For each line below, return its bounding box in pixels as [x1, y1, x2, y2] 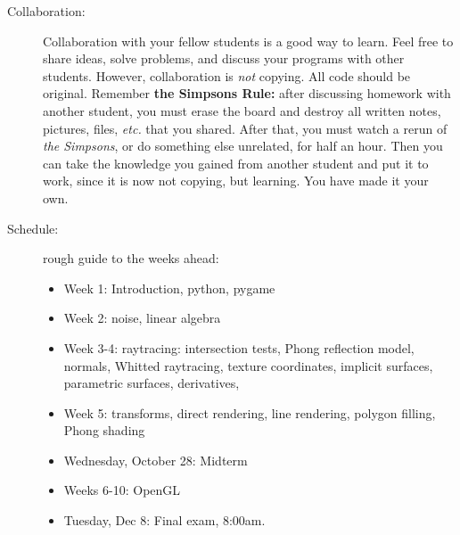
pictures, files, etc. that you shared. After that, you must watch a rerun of [43, 119, 448, 137]
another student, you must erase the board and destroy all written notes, [43, 101, 441, 119]
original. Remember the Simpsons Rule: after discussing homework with [43, 84, 451, 103]
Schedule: [7, 218, 59, 237]
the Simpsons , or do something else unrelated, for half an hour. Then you [43, 136, 443, 155]
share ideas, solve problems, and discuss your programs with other [43, 49, 405, 68]
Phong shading [63, 421, 145, 440]
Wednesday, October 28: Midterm [63, 450, 248, 469]
